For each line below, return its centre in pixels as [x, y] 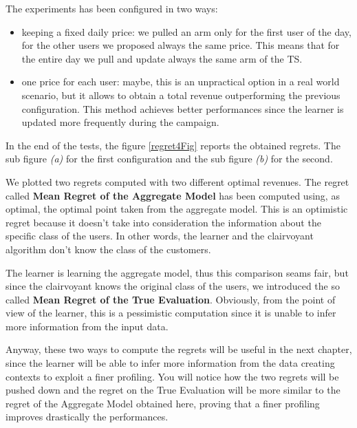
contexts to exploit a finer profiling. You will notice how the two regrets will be [172, 376]
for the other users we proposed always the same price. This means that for [181, 45]
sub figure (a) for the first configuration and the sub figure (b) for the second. [169, 159]
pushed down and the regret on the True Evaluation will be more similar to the [173, 390]
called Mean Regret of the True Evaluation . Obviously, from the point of [171, 299]
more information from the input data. [87, 326]
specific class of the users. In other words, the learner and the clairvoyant [160, 236]
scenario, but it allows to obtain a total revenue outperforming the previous [181, 95]
